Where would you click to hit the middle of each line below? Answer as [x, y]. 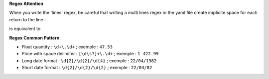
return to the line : [27, 19]
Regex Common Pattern [34, 38]
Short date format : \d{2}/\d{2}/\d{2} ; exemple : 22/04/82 [87, 68]
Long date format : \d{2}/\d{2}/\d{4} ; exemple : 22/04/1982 [89, 60]
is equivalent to [25, 29]
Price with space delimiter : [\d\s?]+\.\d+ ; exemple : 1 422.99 [90, 54]
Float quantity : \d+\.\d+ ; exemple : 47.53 [67, 46]
